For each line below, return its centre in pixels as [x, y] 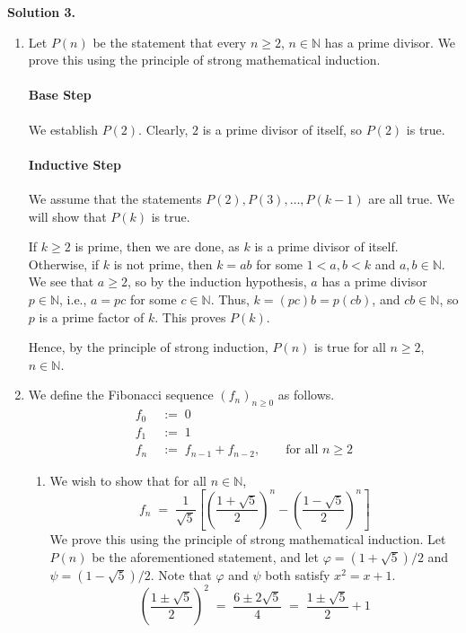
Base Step [60, 95]
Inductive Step [75, 164]
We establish [63, 129]
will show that [67, 216]
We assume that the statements [115, 198]
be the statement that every [170, 42]
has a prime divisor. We [390, 42]
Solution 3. [42, 12]
